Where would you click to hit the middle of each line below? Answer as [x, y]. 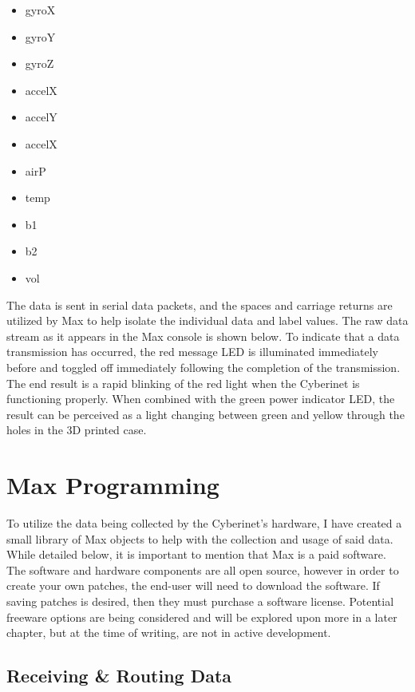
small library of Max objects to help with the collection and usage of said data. [200, 538]
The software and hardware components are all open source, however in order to [203, 569]
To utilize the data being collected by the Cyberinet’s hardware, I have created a [204, 523]
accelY [41, 117]
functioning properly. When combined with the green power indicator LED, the [201, 399]
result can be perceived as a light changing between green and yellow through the [206, 414]
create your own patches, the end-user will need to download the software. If [193, 585]
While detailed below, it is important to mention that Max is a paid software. [196, 554]
